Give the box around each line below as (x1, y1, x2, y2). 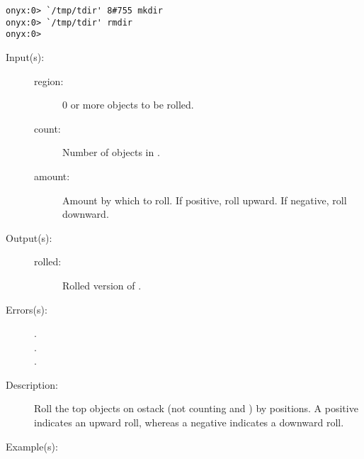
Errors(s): (6, 302, 47, 316)
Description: (6, 377, 58, 392)
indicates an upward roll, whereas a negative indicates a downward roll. (34, 415, 344, 430)
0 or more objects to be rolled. (62, 97, 194, 112)
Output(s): (6, 230, 52, 245)
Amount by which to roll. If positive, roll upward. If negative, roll (62, 192, 347, 207)
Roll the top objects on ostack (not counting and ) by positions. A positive (34, 401, 358, 416)
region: (34, 73, 64, 88)
